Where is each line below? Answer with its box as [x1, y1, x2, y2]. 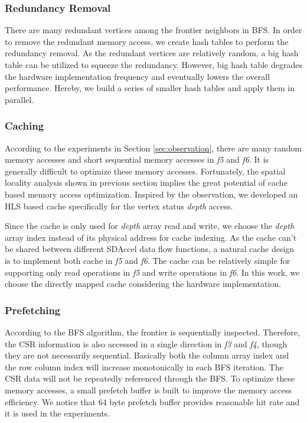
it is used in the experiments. [5, 407, 110, 419]
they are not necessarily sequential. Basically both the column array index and [5, 349, 289, 361]
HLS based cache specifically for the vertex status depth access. [5, 199, 233, 212]
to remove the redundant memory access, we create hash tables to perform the [5, 35, 289, 47]
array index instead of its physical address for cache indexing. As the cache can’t [5, 231, 297, 243]
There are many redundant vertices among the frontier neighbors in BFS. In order [5, 24, 302, 36]
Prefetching [5, 302, 61, 317]
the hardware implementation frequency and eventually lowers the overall [5, 70, 270, 82]
